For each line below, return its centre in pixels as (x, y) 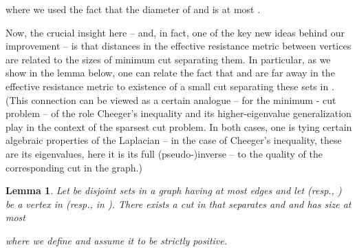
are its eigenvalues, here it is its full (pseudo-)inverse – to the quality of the (164, 153)
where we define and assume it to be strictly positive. (117, 240)
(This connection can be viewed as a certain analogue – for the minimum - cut (171, 99)
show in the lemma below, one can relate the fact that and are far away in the (170, 73)
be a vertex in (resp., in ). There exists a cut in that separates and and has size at (178, 203)
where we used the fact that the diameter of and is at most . (133, 9)
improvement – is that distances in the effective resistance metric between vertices (178, 46)
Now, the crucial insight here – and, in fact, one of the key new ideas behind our (175, 32)
